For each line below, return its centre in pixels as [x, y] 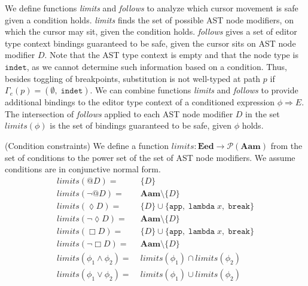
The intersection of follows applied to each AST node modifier [119, 113]
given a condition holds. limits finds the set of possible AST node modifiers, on [149, 19]
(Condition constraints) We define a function [87, 145]
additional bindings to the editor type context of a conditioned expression [140, 102]
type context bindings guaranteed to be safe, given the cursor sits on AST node [150, 43]
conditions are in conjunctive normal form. [83, 169]
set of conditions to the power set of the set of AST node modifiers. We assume [150, 157]
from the [286, 145]
